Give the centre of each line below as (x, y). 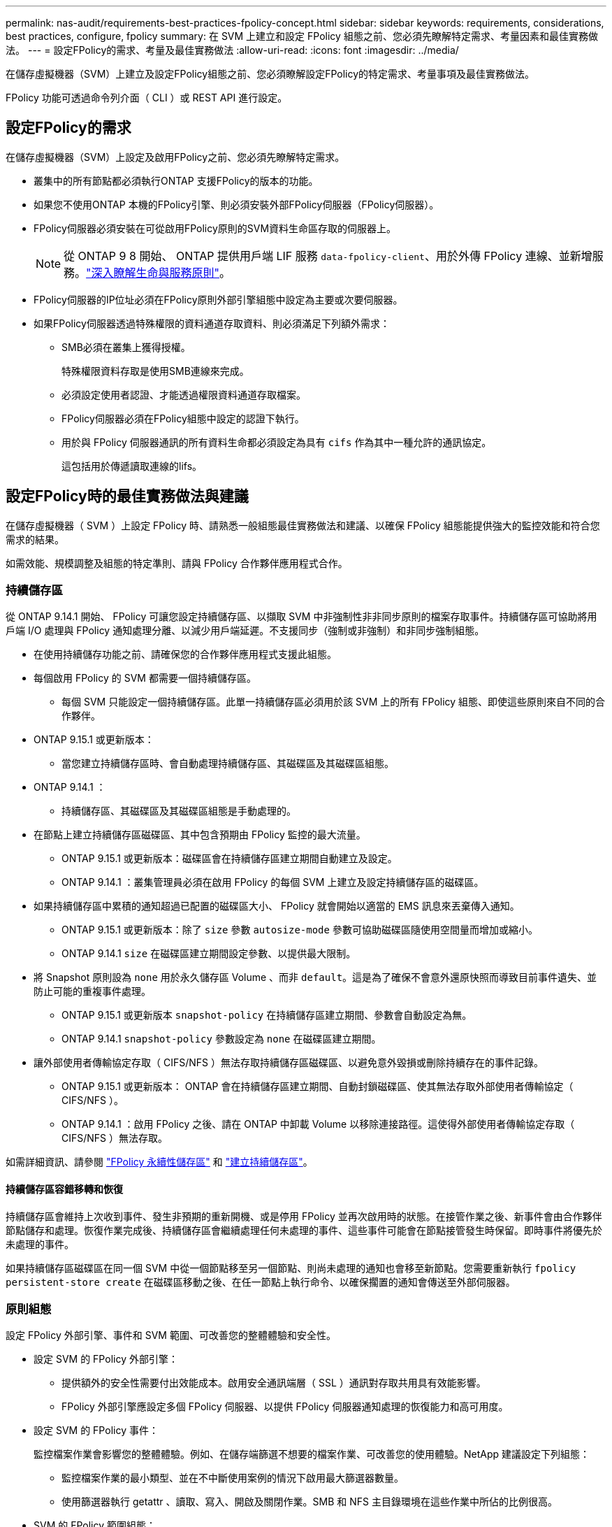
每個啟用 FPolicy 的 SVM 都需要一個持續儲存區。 (145, 678)
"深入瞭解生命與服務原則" (153, 272)
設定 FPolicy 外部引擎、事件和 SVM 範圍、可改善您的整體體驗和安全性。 (171, 1335)
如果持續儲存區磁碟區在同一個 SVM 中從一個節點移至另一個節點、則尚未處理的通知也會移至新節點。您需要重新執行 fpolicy (291, 1268)
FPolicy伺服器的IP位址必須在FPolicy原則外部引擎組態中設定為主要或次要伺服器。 (218, 299)
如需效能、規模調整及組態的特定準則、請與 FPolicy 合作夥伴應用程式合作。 (177, 563)
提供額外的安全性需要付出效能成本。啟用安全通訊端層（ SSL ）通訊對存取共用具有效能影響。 (274, 1383)
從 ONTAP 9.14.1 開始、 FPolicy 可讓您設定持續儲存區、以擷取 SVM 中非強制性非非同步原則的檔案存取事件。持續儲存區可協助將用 (301, 617)
